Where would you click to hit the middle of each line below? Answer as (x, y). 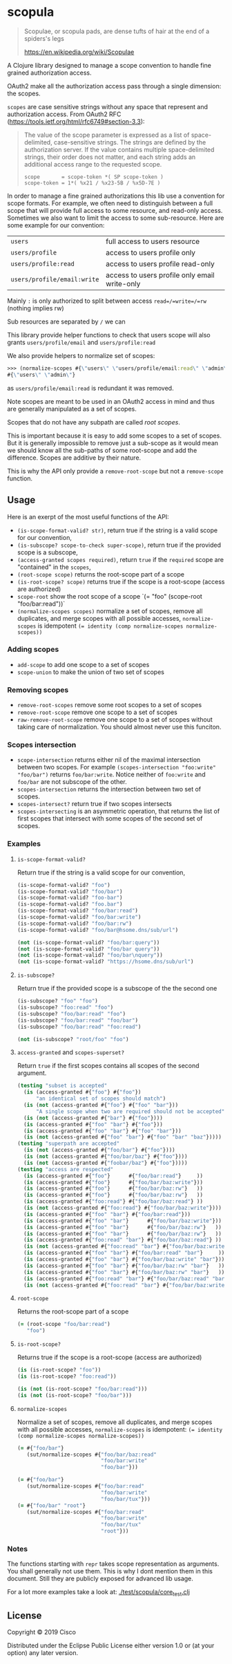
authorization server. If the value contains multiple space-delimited (119, 149)
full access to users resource (153, 241)
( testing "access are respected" (65, 1169)
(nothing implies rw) (36, 308)
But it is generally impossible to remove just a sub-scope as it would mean (113, 442)
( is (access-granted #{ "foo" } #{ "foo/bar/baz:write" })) (114, 1182)
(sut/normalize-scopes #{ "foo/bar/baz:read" (91, 1455)
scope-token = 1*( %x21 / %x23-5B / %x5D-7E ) (92, 183)
